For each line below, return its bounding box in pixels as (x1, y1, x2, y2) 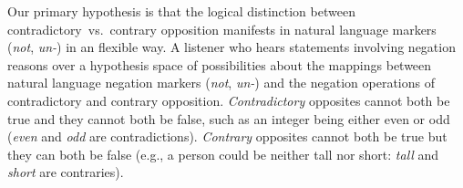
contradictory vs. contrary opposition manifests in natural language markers (7, 19, 437, 38)
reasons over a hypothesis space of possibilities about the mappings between (7, 55, 432, 74)
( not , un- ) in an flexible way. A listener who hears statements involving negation (7, 37, 456, 57)
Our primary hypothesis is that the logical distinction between (7, 2, 355, 20)
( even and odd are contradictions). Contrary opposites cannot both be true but (7, 127, 448, 146)
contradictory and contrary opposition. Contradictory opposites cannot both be (7, 90, 450, 110)
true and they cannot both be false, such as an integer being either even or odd (7, 109, 450, 128)
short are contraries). (7, 162, 124, 182)
